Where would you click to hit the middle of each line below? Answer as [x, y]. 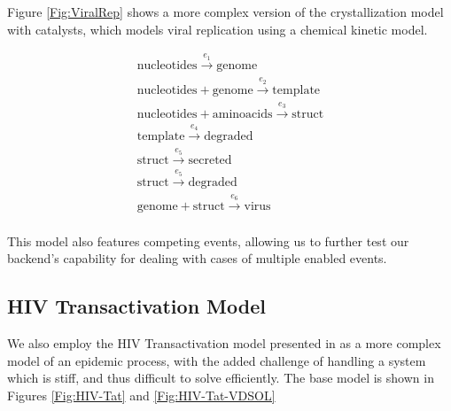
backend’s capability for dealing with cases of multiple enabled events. [197, 258]
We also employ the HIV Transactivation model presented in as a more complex [224, 343]
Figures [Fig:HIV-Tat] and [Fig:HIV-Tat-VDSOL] [141, 395]
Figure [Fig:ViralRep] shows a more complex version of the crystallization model [225, 12]
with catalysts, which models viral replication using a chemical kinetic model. [218, 29]
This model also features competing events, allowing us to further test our [208, 240]
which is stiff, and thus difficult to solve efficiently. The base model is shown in [221, 378]
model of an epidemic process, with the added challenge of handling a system [217, 360]
